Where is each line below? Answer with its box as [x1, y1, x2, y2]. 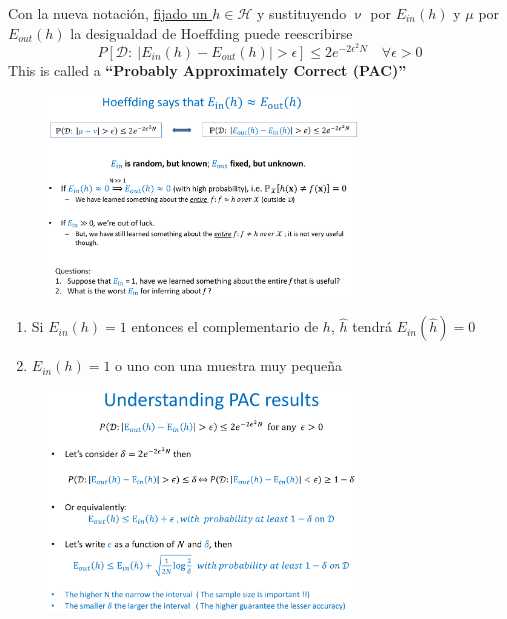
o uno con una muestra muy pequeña [115, 355, 342, 376]
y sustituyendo [256, 3, 347, 23]
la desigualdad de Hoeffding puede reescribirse [70, 22, 353, 43]
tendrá [352, 316, 392, 337]
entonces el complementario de [131, 316, 319, 337]
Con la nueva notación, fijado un [8, 3, 208, 23]
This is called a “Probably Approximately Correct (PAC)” [8, 59, 407, 80]
